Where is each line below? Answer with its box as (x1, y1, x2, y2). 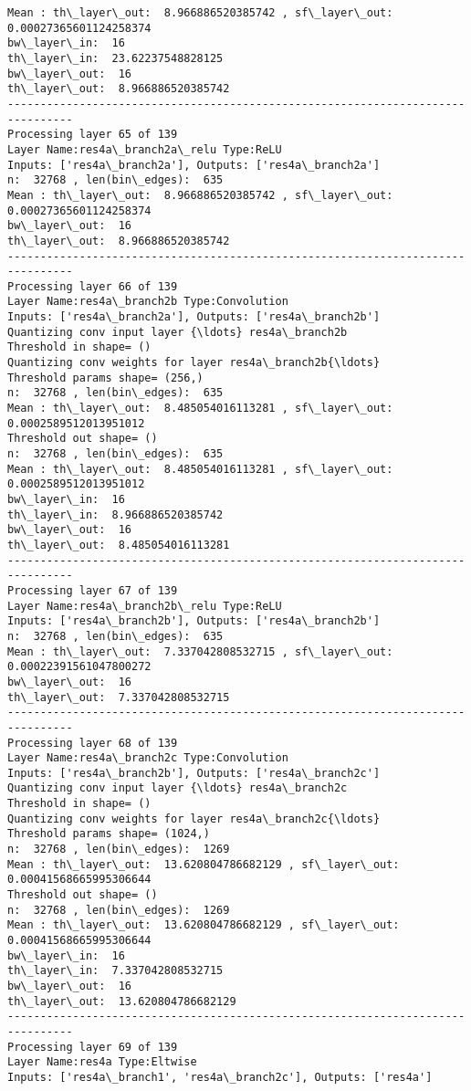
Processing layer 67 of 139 (7, 583, 178, 597)
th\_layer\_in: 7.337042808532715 (7, 964, 224, 978)
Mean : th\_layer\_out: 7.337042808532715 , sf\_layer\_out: (7, 645, 393, 658)
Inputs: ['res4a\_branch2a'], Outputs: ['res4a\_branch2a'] (7, 158, 381, 172)
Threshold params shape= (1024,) (7, 827, 210, 841)
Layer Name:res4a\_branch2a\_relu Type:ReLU (7, 142, 282, 156)
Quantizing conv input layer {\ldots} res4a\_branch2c (7, 782, 348, 795)
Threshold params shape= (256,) (7, 371, 204, 384)
